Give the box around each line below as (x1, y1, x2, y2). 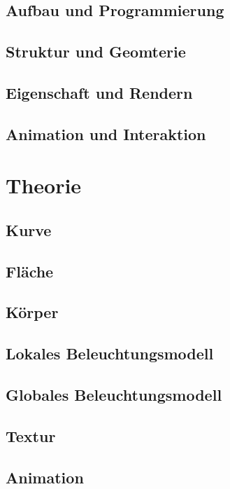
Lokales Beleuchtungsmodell (6, 343, 214, 364)
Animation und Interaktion (6, 123, 206, 144)
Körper (6, 301, 59, 323)
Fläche (6, 260, 54, 282)
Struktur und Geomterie (6, 41, 186, 62)
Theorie (6, 171, 82, 200)
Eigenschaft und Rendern (6, 81, 193, 103)
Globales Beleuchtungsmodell (6, 384, 222, 406)
